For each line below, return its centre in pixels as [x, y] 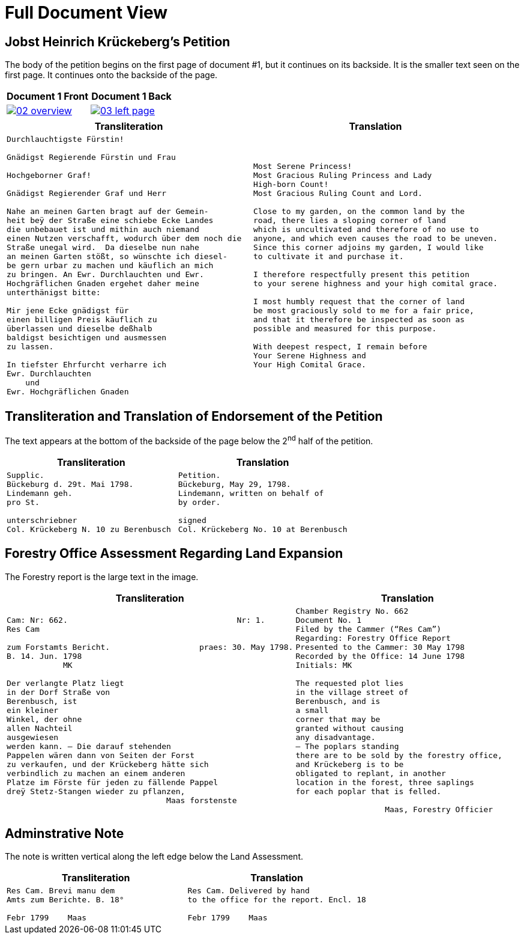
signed [192, 520]
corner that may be [338, 719]
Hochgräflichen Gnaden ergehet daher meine [103, 284]
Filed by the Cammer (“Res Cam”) [369, 629]
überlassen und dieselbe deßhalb [80, 329]
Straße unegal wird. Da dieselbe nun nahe [103, 248]
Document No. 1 [329, 620]
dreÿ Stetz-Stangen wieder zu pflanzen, [96, 791]
